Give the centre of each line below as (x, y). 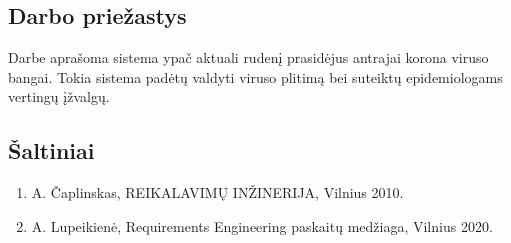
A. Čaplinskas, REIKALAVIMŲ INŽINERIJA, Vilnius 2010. (217, 192)
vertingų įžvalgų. (59, 96)
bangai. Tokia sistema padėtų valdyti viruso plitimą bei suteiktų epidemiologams (255, 76)
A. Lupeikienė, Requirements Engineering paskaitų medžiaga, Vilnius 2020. (262, 225)
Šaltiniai (51, 150)
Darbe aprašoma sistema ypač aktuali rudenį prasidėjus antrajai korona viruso (248, 57)
